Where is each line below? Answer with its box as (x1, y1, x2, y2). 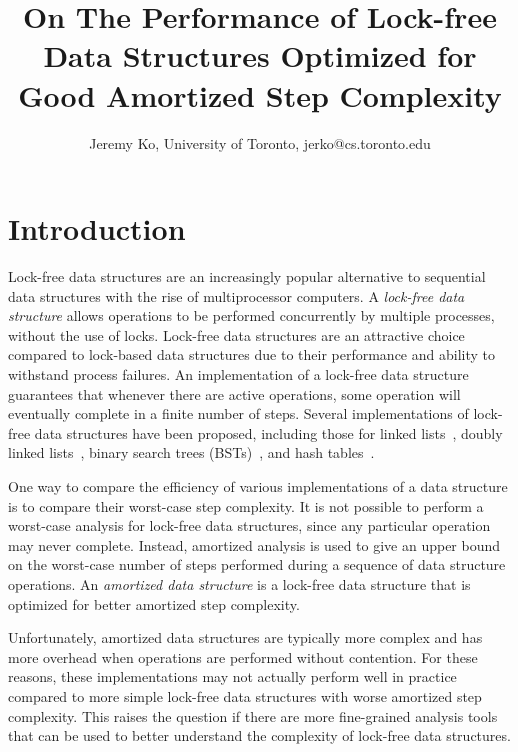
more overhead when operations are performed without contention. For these (8, 646, 478, 667)
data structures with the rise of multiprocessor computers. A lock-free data (8, 285, 465, 306)
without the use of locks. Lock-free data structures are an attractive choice (8, 324, 465, 345)
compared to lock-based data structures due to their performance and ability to (8, 344, 495, 365)
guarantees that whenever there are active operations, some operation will (8, 383, 461, 404)
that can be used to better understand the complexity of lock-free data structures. (8, 725, 511, 746)
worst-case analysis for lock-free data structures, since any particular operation (8, 515, 491, 536)
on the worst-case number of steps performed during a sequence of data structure (8, 554, 506, 575)
